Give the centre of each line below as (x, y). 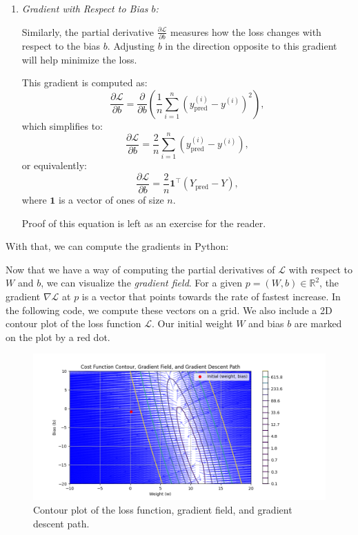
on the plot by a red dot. (58, 337)
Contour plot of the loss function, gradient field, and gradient (163, 509)
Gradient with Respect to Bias (85, 8)
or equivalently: (54, 165)
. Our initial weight (192, 323)
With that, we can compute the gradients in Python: (117, 246)
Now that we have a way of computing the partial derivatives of (140, 269)
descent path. (61, 523)
